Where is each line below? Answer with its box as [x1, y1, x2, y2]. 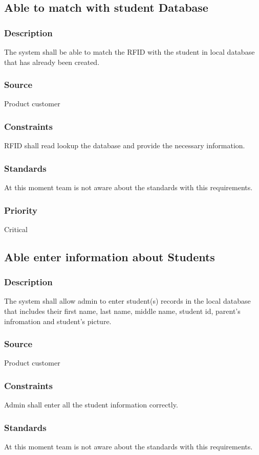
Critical [4, 223, 28, 234]
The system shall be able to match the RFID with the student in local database [4, 47, 255, 57]
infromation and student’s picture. [4, 315, 112, 326]
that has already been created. [4, 56, 100, 67]
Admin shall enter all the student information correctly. [4, 399, 178, 410]
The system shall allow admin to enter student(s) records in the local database [4, 295, 251, 306]
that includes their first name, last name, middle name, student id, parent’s [4, 306, 241, 316]
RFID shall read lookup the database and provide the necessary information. [4, 140, 245, 151]
